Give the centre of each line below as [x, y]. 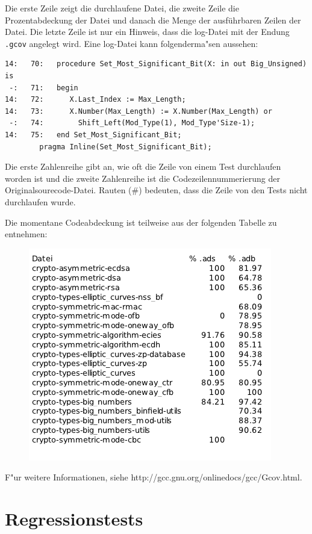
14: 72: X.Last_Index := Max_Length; [95, 100]
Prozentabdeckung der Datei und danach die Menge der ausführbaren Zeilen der [153, 20]
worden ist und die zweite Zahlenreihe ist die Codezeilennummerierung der [142, 178]
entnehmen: [26, 234]
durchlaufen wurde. [40, 201]
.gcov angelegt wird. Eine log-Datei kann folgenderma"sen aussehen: [132, 43]
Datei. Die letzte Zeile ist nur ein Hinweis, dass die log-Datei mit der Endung [147, 32]
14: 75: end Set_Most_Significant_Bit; [93, 135]
